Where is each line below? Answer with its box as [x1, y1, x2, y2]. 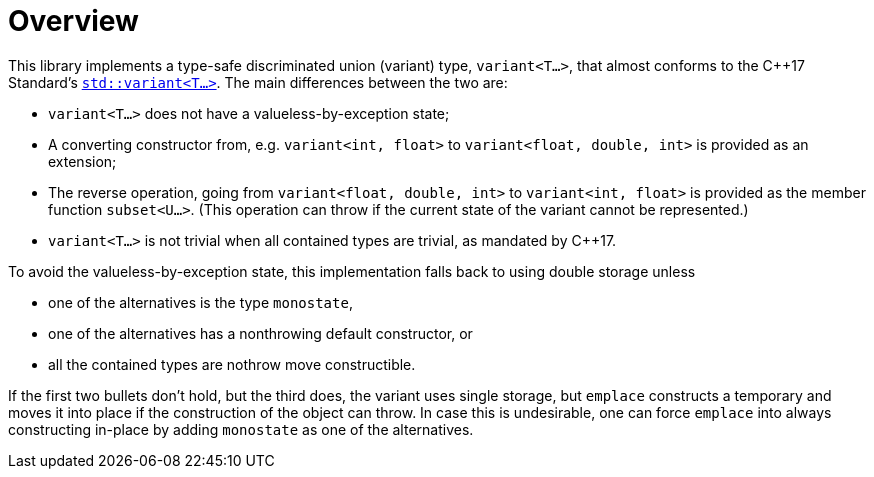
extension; [48, 152, 117, 170]
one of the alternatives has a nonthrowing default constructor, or [48, 324, 473, 342]
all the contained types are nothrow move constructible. [48, 355, 416, 373]
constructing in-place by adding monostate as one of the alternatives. [8, 420, 474, 438]
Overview [8, 4, 139, 38]
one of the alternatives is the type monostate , [48, 293, 353, 311]
